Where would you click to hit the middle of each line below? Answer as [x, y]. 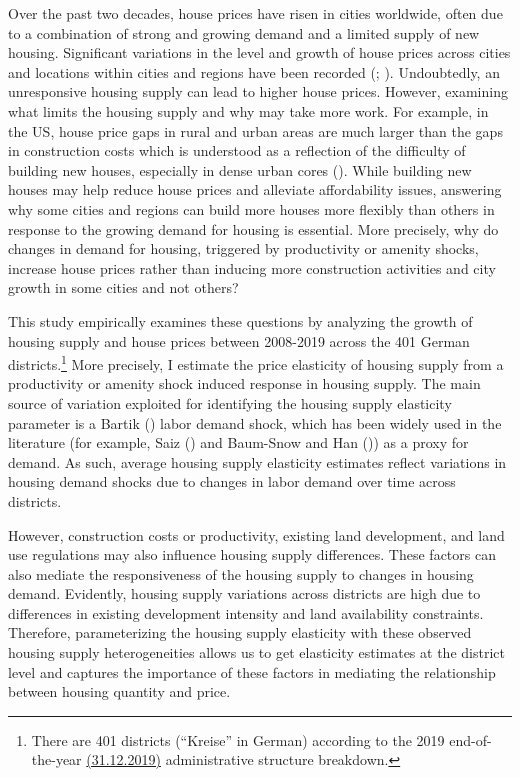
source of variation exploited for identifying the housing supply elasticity [230, 402]
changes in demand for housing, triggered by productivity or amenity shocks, [243, 248]
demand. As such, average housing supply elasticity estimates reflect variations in [257, 461]
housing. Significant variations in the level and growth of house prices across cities [259, 52]
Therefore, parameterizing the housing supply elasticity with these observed [240, 632]
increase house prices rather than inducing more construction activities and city [252, 267]
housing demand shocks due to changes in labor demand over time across [232, 481]
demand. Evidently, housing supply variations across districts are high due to [244, 593]
